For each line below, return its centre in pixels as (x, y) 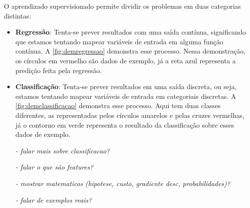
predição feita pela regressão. (58, 70)
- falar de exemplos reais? (54, 199)
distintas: (18, 15)
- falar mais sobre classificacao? (63, 150)
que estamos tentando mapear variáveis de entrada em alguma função (119, 41)
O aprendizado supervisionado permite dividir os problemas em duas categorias (123, 6)
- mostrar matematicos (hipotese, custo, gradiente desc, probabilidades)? (123, 183)
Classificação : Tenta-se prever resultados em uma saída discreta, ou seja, (126, 86)
